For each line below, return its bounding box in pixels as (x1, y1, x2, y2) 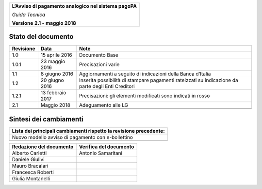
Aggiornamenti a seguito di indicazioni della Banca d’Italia (79, 70, 211, 77)
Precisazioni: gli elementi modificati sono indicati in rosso (79, 92, 210, 99)
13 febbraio (40, 89, 66, 96)
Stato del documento (9, 33, 74, 41)
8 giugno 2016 (40, 70, 74, 77)
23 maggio (40, 58, 65, 65)
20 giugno (40, 77, 64, 84)
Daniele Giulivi (12, 156, 45, 163)
